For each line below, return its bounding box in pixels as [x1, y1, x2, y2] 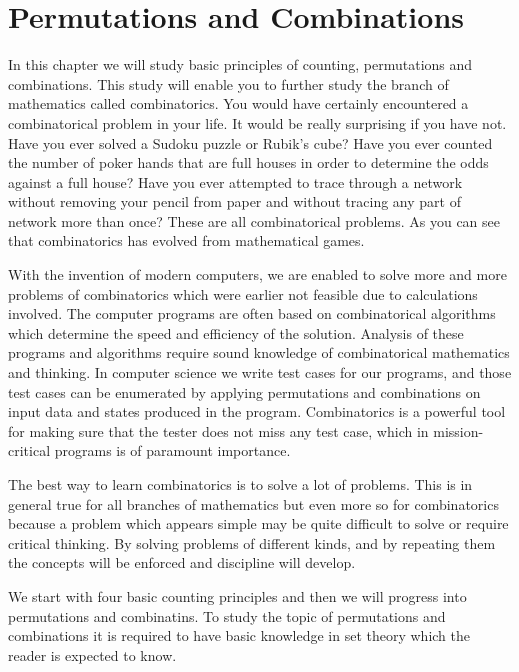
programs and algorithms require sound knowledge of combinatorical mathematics [8, 342, 510, 363]
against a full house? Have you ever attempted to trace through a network [8, 171, 463, 192]
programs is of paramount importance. [54, 440, 291, 461]
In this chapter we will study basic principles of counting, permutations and [8, 54, 473, 75]
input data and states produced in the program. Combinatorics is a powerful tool [8, 401, 506, 422]
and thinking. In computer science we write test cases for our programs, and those [8, 362, 512, 383]
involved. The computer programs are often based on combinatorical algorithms [8, 303, 496, 324]
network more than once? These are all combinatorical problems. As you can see [8, 210, 500, 231]
